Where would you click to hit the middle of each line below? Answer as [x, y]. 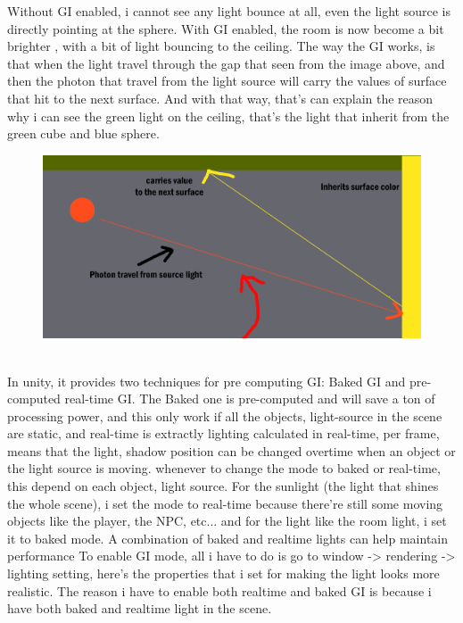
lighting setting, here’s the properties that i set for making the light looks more [223, 573]
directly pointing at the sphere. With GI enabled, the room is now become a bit [226, 28]
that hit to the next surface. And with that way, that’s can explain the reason [220, 98]
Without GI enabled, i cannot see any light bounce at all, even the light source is [229, 11]
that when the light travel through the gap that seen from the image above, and [226, 63]
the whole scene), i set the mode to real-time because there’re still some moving [225, 503]
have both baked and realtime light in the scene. [140, 608]
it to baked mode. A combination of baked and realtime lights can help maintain [228, 538]
